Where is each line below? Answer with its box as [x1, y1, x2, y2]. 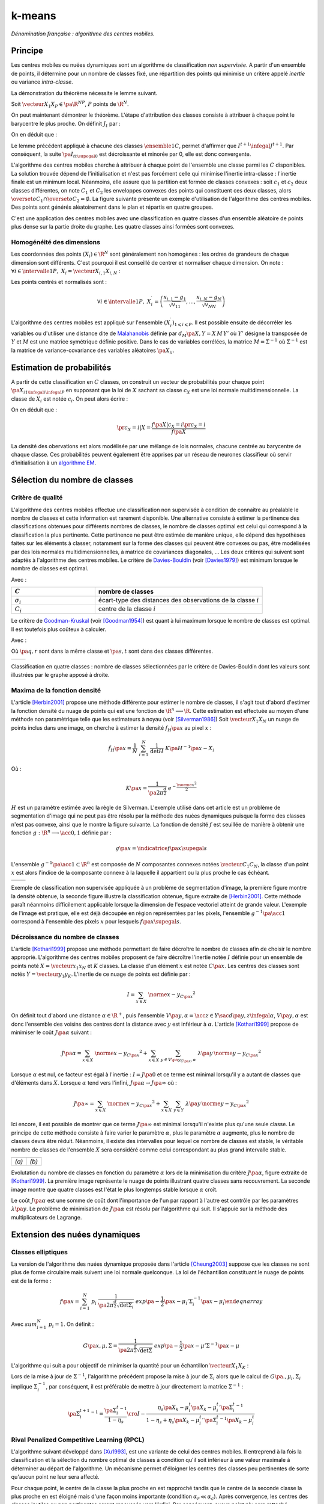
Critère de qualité [11, 493, 63, 502]
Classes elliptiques [11, 1248, 68, 1256]
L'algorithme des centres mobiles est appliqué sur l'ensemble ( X [11, 319, 170, 326]
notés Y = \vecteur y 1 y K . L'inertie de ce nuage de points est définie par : [11, 970, 191, 979]
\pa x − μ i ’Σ [164, 1298, 193, 1306]
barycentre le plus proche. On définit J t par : [11, 120, 121, 129]
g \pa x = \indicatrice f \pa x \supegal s [115, 845, 207, 852]
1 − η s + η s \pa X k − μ [146, 1417, 200, 1425]
